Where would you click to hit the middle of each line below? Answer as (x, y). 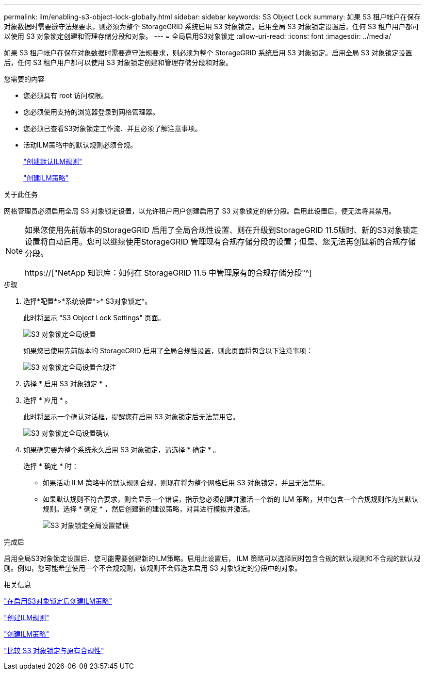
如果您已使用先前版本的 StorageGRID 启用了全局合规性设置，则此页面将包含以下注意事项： (168, 351)
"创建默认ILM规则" (53, 161)
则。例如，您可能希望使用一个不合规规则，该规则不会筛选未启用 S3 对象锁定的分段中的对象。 (153, 568)
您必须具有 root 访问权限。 (66, 95)
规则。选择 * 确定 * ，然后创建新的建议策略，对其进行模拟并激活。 (148, 509)
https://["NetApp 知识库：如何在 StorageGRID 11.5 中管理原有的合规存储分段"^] (168, 273)
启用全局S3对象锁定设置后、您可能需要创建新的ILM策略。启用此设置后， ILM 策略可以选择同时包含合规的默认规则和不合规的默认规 (212, 558)
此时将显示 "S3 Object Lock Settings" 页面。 (94, 318)
